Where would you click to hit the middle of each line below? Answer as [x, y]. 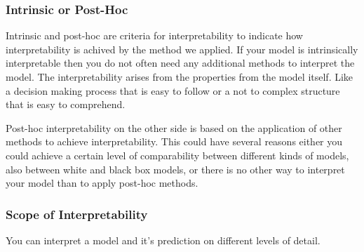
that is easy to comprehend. [66, 104]
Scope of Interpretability [77, 214]
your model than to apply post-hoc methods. [102, 183]
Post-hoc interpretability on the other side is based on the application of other [174, 127]
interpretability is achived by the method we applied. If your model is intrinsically [182, 49]
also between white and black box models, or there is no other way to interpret [175, 169]
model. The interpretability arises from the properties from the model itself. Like [180, 77]
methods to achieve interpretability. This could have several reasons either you [174, 141]
